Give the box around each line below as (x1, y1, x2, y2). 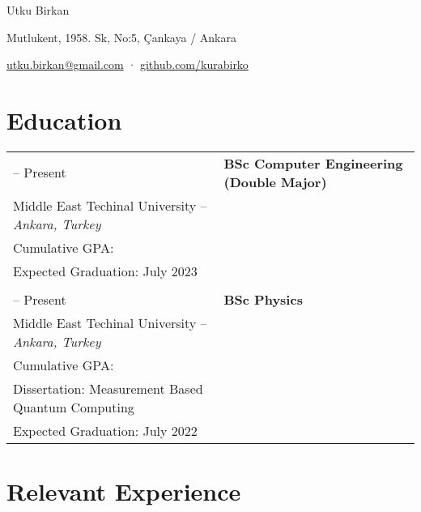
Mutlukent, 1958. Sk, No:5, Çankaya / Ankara (6, 28, 236, 45)
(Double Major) (223, 172, 327, 191)
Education (6, 103, 122, 136)
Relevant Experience (6, 475, 241, 508)
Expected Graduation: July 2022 (13, 420, 198, 440)
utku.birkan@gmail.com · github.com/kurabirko (6, 56, 249, 73)
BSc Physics (223, 289, 303, 309)
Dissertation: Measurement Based (13, 378, 203, 398)
